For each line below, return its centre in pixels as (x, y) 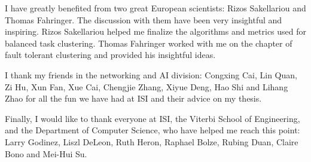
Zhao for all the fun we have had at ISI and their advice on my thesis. (133, 98)
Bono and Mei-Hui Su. (46, 153)
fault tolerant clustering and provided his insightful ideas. (110, 55)
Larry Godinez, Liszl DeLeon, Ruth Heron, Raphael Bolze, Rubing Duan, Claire (152, 141)
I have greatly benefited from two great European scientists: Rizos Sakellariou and (155, 8)
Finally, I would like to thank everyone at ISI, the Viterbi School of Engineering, (153, 118)
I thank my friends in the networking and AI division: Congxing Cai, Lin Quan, (151, 74)
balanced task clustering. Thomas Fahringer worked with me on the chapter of (149, 43)
